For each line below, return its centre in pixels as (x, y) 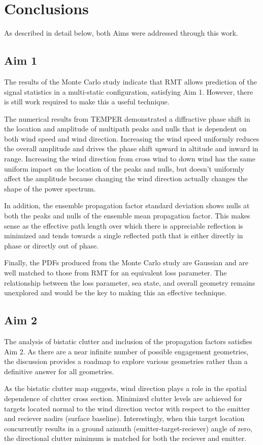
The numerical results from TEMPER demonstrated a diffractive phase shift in (127, 118)
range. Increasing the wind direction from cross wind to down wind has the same (130, 159)
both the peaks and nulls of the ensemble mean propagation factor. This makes (127, 216)
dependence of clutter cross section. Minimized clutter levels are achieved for (123, 398)
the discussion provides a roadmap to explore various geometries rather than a (126, 361)
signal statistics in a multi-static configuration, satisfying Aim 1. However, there (129, 91)
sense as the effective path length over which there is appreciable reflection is (124, 225)
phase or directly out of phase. (52, 245)
